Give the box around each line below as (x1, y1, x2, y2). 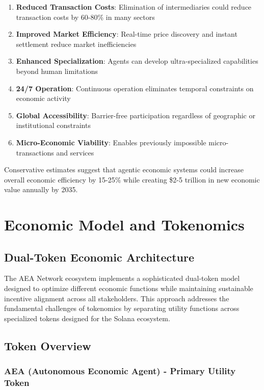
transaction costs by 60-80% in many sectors (16, 11, 155, 22)
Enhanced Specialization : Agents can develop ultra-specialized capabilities (16, 56, 258, 66)
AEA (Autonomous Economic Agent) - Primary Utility (4, 365, 236, 377)
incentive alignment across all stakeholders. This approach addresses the (4, 293, 229, 303)
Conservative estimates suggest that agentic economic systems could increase (4, 164, 244, 175)
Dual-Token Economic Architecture (4, 249, 195, 265)
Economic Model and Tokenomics (4, 214, 245, 235)
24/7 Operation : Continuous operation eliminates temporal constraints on (16, 83, 254, 93)
